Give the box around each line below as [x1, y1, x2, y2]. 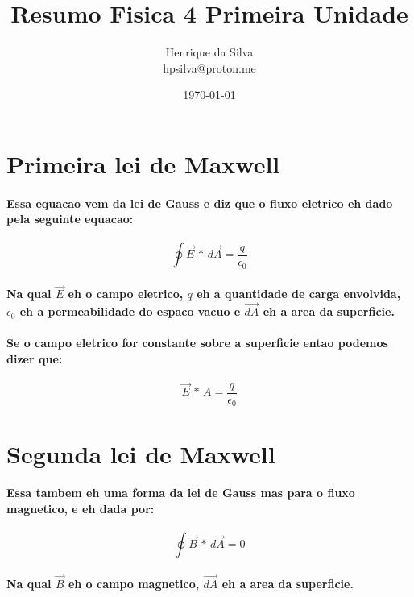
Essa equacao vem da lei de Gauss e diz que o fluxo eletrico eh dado [6, 194, 393, 211]
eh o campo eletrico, [68, 285, 184, 302]
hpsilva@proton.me [163, 59, 256, 76]
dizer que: [6, 350, 63, 367]
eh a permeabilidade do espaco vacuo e [19, 303, 241, 320]
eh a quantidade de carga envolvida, [197, 285, 401, 302]
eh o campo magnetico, [68, 574, 200, 591]
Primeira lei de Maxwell [6, 147, 280, 180]
